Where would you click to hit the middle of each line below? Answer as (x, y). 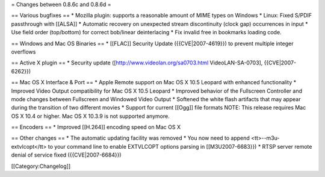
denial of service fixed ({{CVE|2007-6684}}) (66, 155)
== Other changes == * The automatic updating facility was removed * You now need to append (130, 138)
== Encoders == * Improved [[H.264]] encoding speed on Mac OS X (96, 127)
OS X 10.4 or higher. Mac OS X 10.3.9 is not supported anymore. (90, 116)
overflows (23, 52)
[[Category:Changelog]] (41, 166)
